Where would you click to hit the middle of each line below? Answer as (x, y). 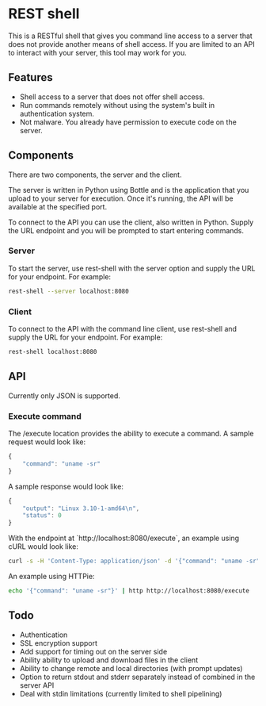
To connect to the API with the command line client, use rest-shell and (123, 329)
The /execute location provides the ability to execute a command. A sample (131, 434)
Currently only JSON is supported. (65, 395)
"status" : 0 (42, 516)
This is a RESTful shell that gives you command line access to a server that (131, 36)
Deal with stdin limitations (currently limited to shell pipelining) (121, 693)
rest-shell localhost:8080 (53, 352)
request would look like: (47, 442)
